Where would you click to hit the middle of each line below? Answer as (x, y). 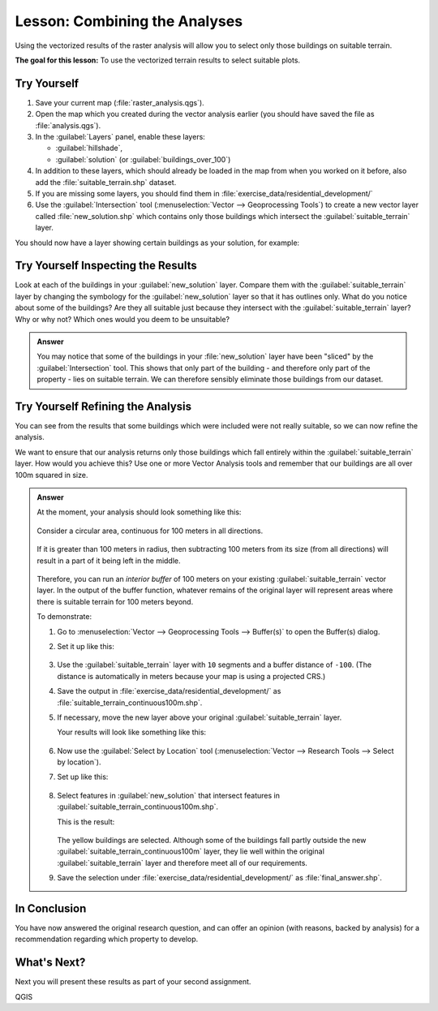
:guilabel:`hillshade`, (89, 148)
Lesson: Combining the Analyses (129, 21)
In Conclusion (51, 908)
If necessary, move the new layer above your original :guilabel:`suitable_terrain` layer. (200, 717)
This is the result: (86, 822)
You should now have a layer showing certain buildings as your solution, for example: (157, 243)
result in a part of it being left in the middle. (109, 561)
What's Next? (50, 963)
